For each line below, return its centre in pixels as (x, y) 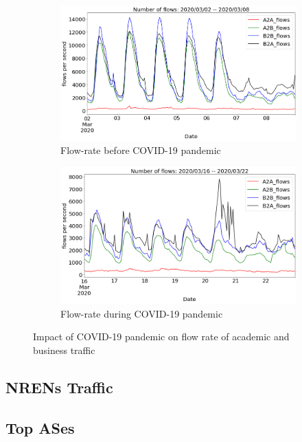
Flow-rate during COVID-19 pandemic (142, 313)
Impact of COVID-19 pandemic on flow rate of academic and (161, 336)
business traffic (64, 350)
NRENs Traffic (59, 387)
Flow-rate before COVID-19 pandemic (141, 150)
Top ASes (40, 427)
